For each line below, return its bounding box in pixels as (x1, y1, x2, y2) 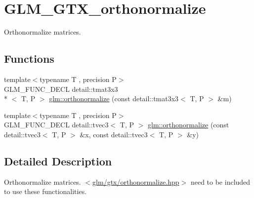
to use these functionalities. (4, 186, 87, 197)
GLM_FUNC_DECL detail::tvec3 (4, 119, 109, 130)
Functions (4, 51, 54, 66)
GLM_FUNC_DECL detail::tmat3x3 (4, 83, 118, 94)
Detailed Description (4, 153, 112, 168)
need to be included (190, 176, 251, 187)
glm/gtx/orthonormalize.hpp (92, 176, 179, 187)
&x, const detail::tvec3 (80, 129, 148, 139)
